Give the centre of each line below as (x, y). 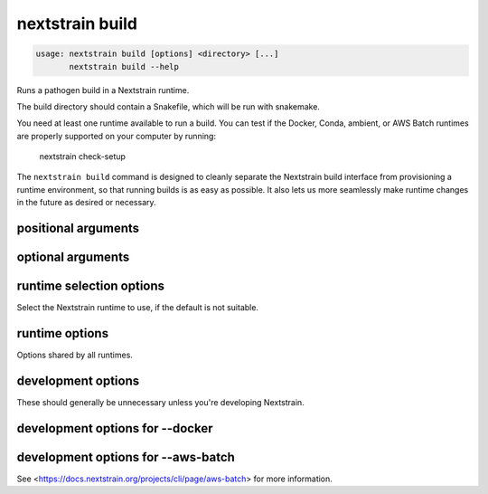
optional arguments (73, 257)
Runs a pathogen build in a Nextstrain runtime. (103, 90)
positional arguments (78, 228)
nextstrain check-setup (83, 157)
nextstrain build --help (124, 66)
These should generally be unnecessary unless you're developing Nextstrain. (160, 402)
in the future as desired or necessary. (87, 203)
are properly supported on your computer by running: (117, 136)
